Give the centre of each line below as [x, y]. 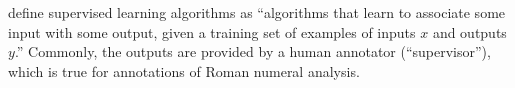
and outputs [469, 31]
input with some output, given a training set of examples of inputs [212, 31]
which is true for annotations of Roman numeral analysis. [184, 70]
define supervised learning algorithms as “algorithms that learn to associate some [257, 12]
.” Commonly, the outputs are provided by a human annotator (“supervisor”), [252, 51]
